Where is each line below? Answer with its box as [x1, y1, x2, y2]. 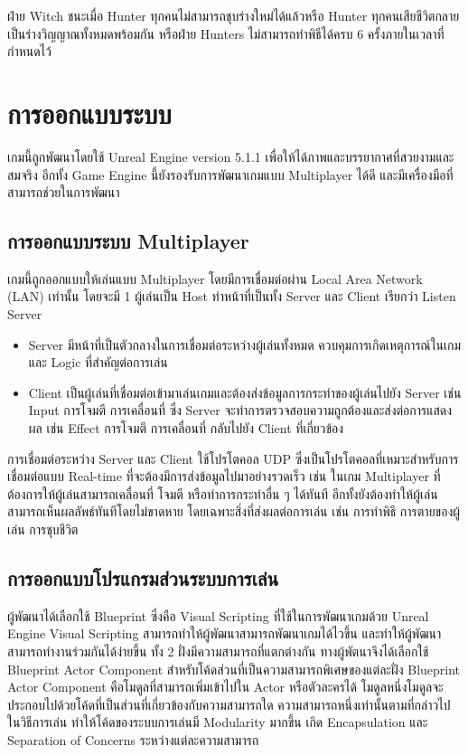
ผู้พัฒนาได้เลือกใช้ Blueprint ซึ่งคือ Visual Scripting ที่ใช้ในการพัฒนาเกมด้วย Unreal [7, 606, 429, 625]
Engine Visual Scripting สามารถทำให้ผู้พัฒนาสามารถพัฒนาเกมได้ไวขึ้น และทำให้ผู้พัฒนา [7, 624, 442, 643]
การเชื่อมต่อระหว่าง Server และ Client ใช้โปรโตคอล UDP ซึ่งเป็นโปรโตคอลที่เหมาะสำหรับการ [7, 448, 459, 467]
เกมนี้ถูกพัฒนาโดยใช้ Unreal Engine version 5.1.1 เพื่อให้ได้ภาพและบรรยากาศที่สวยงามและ [7, 146, 454, 165]
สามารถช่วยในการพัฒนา [7, 183, 120, 202]
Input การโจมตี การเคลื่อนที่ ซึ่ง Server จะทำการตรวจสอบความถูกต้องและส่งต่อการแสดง [28, 401, 453, 420]
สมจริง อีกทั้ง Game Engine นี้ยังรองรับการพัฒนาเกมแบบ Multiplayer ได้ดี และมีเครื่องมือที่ [7, 165, 454, 184]
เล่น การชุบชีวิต [7, 520, 79, 539]
